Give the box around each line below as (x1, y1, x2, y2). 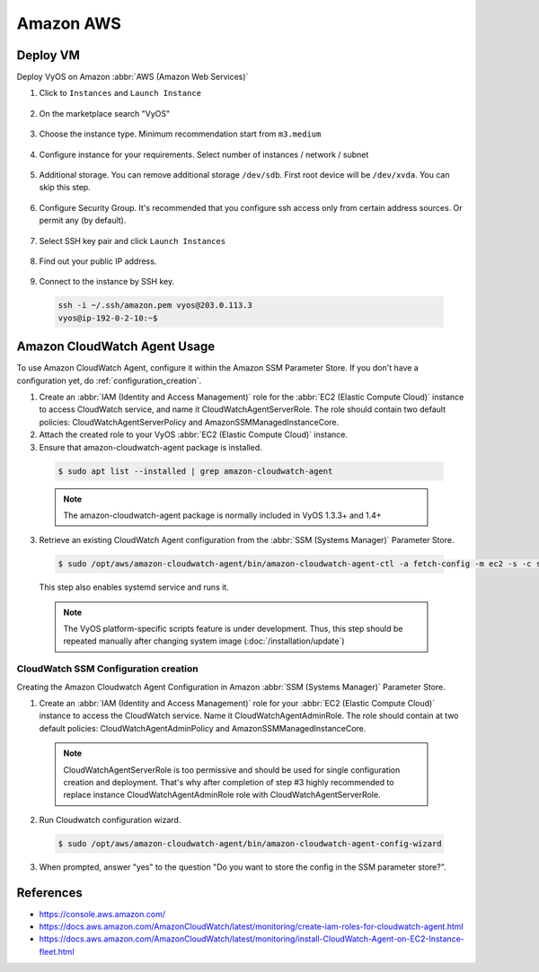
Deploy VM (16, 48, 80, 63)
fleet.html (39, 946, 75, 957)
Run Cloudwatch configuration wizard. (39, 814, 181, 825)
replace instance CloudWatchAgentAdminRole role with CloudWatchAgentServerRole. (63, 790, 381, 801)
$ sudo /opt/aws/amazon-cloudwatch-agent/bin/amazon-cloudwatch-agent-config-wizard (57, 838, 442, 848)
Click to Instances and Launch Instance (39, 88, 202, 99)
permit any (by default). (39, 215, 127, 226)
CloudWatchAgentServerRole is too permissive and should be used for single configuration (63, 764, 401, 775)
